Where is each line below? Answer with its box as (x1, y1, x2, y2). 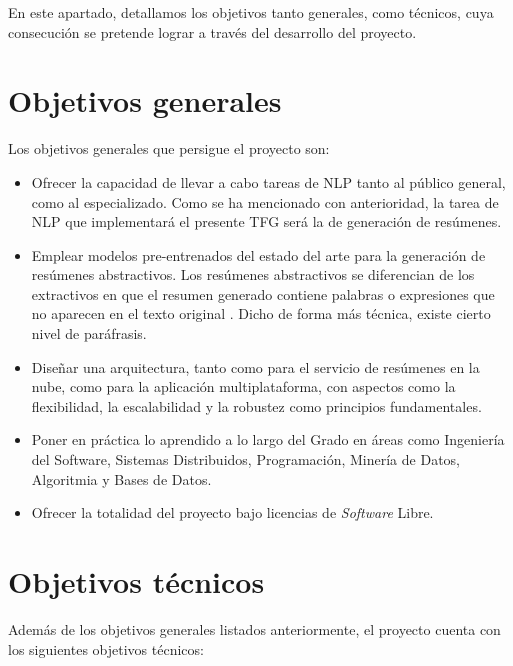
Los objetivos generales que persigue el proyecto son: (8, 138, 330, 159)
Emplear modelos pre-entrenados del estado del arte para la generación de (31, 244, 486, 265)
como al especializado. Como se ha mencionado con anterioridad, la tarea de (31, 191, 499, 212)
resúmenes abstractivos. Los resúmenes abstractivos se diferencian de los (31, 264, 475, 285)
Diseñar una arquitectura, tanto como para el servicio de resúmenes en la (31, 356, 480, 377)
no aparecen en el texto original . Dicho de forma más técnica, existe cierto (31, 303, 491, 324)
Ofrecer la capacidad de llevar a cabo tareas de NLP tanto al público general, (31, 171, 506, 192)
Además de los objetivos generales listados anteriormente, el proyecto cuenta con (8, 618, 501, 639)
